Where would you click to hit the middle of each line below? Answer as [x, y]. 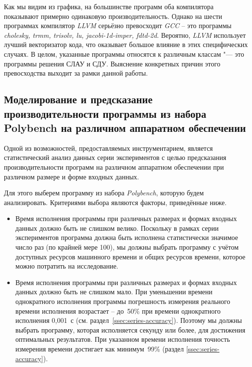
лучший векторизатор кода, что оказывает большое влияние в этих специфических [126, 44]
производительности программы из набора [105, 113]
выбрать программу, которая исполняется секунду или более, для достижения [130, 329]
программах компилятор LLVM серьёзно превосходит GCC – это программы [118, 25]
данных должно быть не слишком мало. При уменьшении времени [114, 292]
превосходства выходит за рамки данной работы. [76, 73]
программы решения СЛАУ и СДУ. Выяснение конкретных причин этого [112, 63]
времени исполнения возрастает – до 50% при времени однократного [118, 311]
